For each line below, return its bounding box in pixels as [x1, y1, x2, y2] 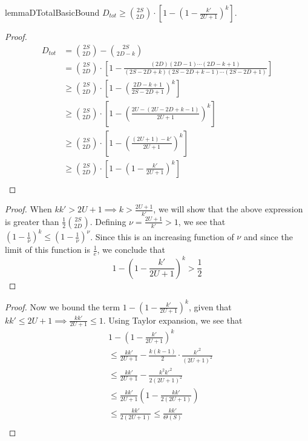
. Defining [90, 215, 126, 227]
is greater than [5, 215, 59, 227]
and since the [243, 230, 293, 243]
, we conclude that [97, 243, 165, 256]
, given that [188, 300, 232, 313]
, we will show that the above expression [153, 203, 303, 215]
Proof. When [5, 203, 52, 215]
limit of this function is [5, 243, 90, 256]
